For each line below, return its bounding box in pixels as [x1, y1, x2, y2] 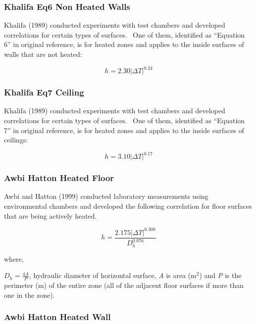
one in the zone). [4, 289, 55, 300]
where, [4, 253, 24, 264]
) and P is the [199, 270, 242, 280]
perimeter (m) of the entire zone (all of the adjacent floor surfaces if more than [4, 279, 244, 290]
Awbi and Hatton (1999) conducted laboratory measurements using [4, 191, 208, 201]
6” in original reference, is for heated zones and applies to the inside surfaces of [4, 39, 244, 49]
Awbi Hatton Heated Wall [4, 311, 111, 323]
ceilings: [4, 135, 28, 145]
